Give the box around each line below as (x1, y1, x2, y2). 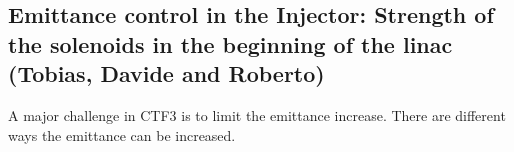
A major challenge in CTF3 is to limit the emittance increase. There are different (8, 104, 506, 125)
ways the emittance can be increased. (8, 124, 236, 145)
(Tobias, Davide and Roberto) (8, 58, 325, 89)
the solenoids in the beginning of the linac (8, 28, 453, 59)
